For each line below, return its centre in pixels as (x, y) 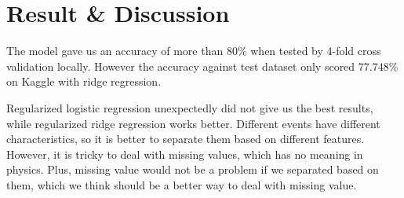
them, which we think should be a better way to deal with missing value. (182, 184)
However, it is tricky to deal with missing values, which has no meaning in (185, 154)
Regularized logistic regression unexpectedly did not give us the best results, (190, 107)
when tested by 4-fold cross (316, 51)
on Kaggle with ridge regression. (84, 81)
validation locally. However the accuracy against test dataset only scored (181, 66)
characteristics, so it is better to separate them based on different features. (186, 139)
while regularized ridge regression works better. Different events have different (193, 123)
